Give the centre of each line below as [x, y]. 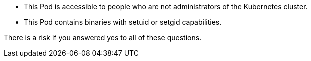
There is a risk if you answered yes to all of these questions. [103, 37]
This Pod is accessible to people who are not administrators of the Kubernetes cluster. [166, 7]
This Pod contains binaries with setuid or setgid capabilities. [123, 22]
